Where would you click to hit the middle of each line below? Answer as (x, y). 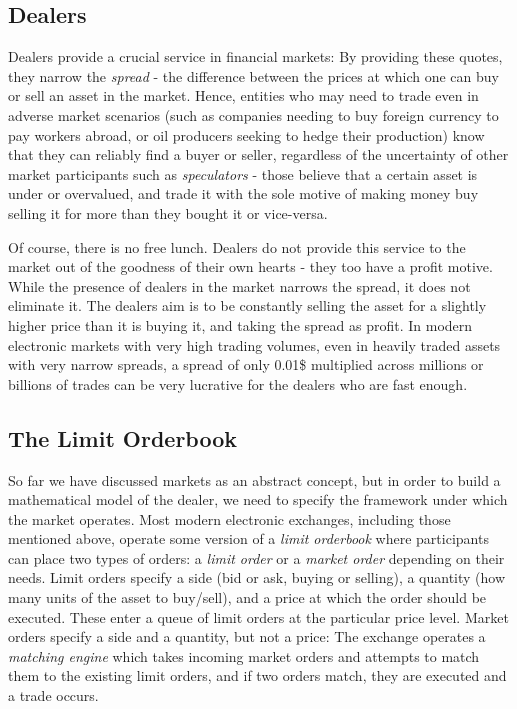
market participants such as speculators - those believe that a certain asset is (243, 173)
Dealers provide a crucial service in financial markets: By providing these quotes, (255, 56)
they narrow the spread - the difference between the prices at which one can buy (253, 75)
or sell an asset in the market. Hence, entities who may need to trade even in (243, 95)
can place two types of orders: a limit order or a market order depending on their (256, 557)
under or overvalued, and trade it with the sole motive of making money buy (243, 193)
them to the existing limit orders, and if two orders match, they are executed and (257, 675)
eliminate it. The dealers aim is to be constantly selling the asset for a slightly (247, 305)
